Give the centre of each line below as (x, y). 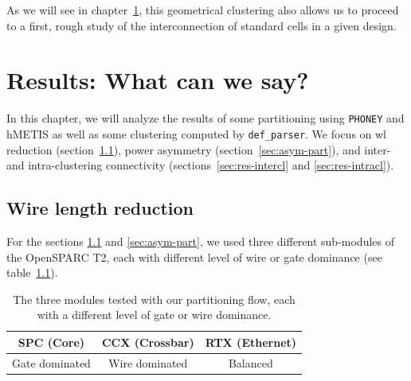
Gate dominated (51, 362)
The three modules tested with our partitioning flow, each (154, 299)
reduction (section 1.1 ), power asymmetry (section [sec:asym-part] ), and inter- (199, 149)
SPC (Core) (51, 342)
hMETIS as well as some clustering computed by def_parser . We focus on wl (197, 133)
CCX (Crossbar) (148, 342)
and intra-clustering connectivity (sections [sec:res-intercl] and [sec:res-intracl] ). (200, 165)
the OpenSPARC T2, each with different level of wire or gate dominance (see (194, 257)
